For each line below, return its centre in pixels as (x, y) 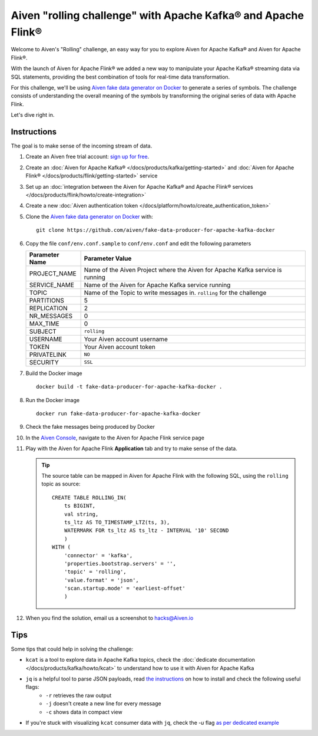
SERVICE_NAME (52, 285)
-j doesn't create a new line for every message (103, 704)
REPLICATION (48, 308)
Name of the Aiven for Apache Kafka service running (157, 285)
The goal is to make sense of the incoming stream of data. (82, 146)
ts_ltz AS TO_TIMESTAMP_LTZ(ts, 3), (117, 522)
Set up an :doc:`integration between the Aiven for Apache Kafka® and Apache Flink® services (139, 186)
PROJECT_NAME (53, 273)
